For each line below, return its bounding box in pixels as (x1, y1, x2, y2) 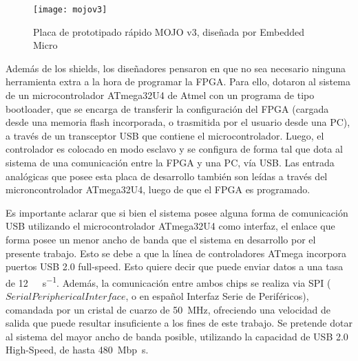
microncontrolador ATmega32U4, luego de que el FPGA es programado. (6, 182, 310, 197)
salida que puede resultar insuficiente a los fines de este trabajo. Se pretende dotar (6, 316, 352, 330)
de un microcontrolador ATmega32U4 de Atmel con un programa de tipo (6, 88, 315, 102)
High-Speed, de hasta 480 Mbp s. (6, 342, 149, 357)
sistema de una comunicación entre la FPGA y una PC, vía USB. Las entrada (6, 155, 335, 169)
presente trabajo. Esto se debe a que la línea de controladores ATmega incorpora (6, 245, 346, 260)
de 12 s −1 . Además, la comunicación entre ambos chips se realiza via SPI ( (6, 273, 331, 289)
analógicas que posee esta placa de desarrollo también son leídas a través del (6, 168, 328, 183)
